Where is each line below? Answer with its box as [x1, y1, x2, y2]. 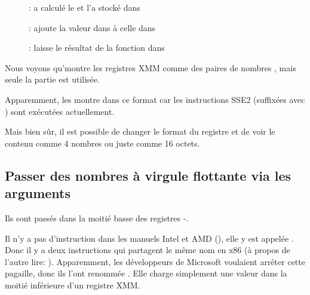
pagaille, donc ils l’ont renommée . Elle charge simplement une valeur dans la [5, 267, 287, 279]
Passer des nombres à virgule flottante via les [5, 166, 291, 184]
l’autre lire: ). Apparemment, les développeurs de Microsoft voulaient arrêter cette [5, 255, 305, 267]
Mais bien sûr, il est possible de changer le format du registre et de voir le [5, 125, 275, 138]
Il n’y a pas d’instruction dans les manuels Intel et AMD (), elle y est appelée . [5, 232, 294, 244]
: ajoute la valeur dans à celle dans [29, 21, 156, 34]
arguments [5, 184, 71, 202]
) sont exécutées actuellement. [5, 105, 115, 117]
